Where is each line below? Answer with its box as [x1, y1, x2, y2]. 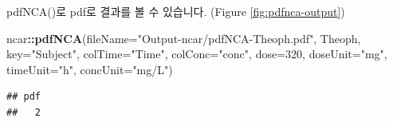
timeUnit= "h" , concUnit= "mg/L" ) [6, 61, 173, 77]
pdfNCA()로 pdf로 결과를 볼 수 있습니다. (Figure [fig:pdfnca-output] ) [6, 3, 345, 19]
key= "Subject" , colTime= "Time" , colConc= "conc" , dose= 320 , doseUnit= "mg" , [6, 45, 387, 62]
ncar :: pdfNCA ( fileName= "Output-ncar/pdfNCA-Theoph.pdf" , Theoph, [6, 30, 361, 46]
